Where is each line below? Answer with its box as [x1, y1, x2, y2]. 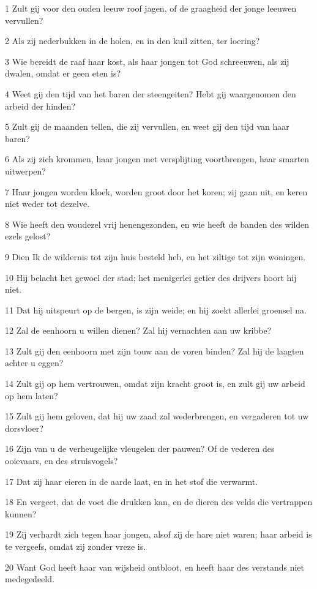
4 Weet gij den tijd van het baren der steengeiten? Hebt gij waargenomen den [5, 87, 296, 100]
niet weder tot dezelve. [5, 197, 90, 210]
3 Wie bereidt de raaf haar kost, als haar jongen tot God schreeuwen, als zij [5, 54, 289, 67]
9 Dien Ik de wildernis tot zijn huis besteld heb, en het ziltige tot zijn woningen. [5, 250, 306, 263]
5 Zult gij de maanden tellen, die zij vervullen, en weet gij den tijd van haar [5, 120, 289, 133]
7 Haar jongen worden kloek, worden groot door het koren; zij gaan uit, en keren [5, 185, 308, 198]
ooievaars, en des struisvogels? [5, 454, 118, 467]
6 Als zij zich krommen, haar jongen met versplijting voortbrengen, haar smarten [5, 152, 310, 165]
